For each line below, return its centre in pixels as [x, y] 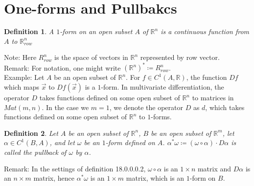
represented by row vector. [180, 57]
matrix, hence [54, 178]
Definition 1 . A [29, 31]
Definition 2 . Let [31, 133]
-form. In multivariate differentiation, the [162, 87]
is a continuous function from [205, 31]
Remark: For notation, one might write [62, 67]
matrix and [214, 168]
